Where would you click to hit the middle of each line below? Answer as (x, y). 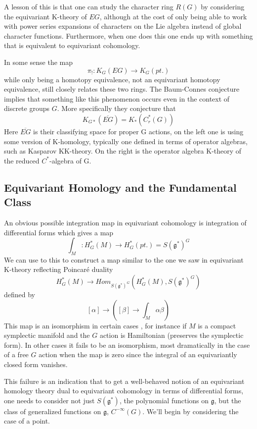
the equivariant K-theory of (45, 16)
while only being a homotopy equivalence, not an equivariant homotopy (112, 79)
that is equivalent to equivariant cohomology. (72, 45)
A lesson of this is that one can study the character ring (89, 6)
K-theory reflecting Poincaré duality (59, 269)
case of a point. (27, 421)
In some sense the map (39, 62)
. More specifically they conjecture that (116, 108)
